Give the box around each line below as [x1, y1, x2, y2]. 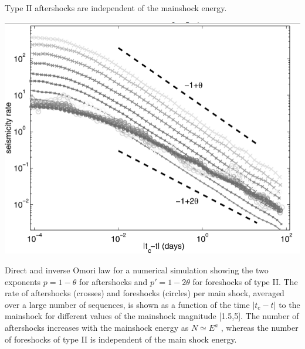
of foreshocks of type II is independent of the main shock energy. [5, 333, 237, 345]
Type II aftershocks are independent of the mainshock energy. [5, 2, 227, 13]
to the [279, 298, 300, 310]
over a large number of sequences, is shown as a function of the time [5, 298, 250, 310]
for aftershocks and [79, 275, 148, 287]
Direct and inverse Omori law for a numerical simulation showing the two [5, 264, 269, 276]
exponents [5, 275, 41, 287]
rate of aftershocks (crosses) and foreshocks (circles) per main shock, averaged [5, 287, 284, 299]
